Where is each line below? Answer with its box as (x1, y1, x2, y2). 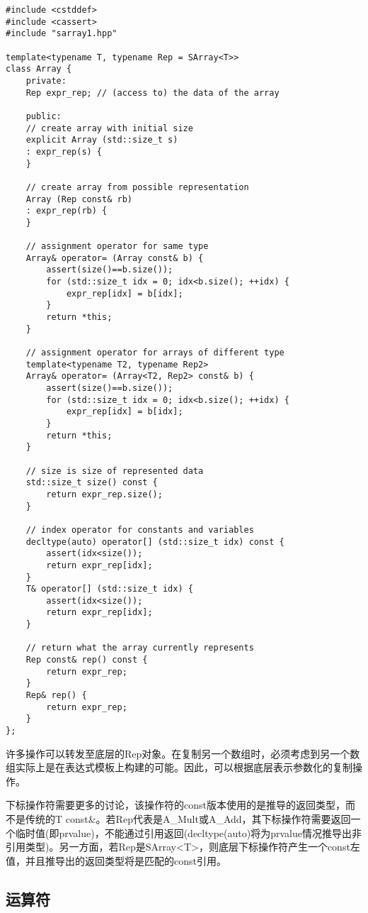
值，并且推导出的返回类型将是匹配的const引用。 (6, 853, 226, 868)
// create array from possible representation (25, 182, 249, 192)
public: (25, 111, 62, 121)
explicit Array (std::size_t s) (25, 135, 178, 145)
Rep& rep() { (25, 690, 87, 701)
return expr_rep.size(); (46, 489, 163, 499)
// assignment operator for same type (25, 241, 209, 252)
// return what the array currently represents (25, 643, 254, 653)
